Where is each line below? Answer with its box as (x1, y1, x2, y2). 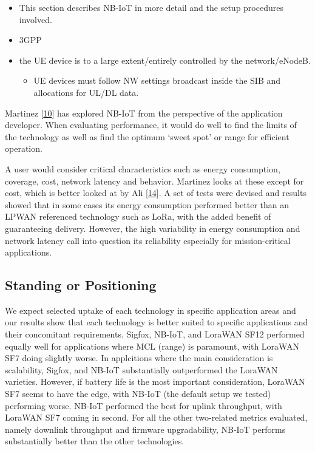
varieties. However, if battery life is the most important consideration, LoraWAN (5, 375, 305, 388)
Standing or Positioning (5, 276, 157, 294)
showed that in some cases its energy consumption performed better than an (5, 198, 290, 211)
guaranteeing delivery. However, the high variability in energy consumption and (5, 222, 300, 234)
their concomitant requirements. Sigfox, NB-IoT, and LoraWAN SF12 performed (5, 328, 305, 341)
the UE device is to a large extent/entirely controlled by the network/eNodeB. (19, 53, 311, 66)
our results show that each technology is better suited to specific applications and (5, 316, 308, 328)
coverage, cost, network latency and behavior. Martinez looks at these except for (5, 174, 304, 187)
